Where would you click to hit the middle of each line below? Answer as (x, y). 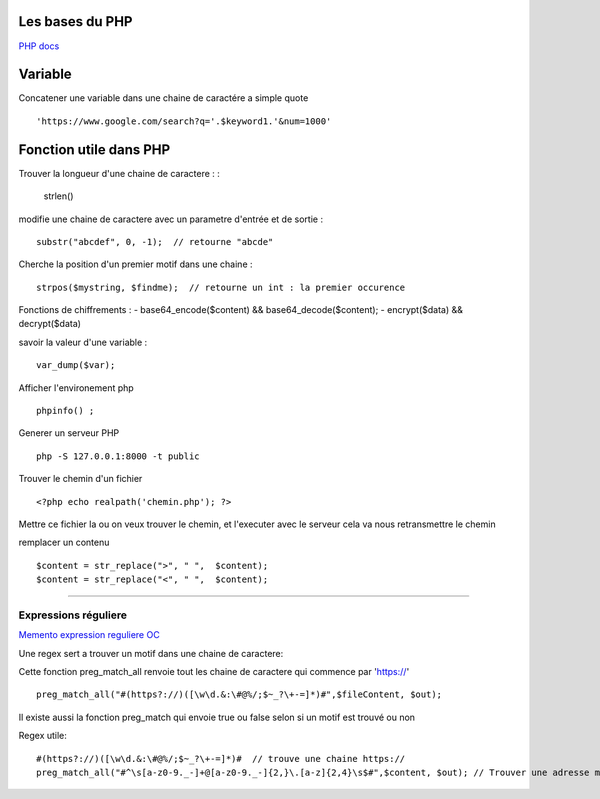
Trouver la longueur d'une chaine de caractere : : (119, 173)
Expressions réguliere (72, 615)
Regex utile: (42, 736)
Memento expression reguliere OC (89, 635)
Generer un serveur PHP (69, 433)
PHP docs (39, 46)
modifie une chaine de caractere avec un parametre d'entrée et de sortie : (171, 219)
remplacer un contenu (64, 542)
